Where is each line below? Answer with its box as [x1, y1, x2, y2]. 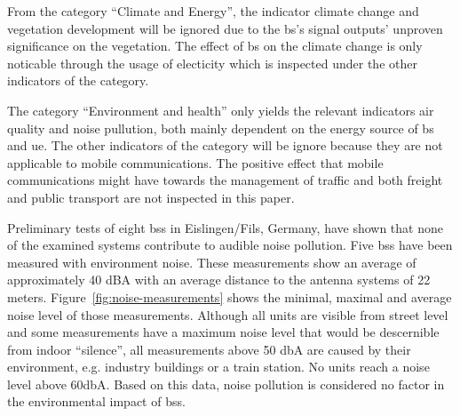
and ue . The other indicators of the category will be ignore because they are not [7, 136, 443, 155]
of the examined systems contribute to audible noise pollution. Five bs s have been [7, 236, 453, 254]
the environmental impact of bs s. [7, 392, 186, 411]
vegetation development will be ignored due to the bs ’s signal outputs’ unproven [7, 19, 443, 37]
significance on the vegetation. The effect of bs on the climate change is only [7, 36, 423, 55]
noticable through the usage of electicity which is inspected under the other [7, 53, 417, 72]
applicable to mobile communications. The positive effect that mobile [7, 153, 384, 172]
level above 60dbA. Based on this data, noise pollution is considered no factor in [7, 374, 445, 393]
